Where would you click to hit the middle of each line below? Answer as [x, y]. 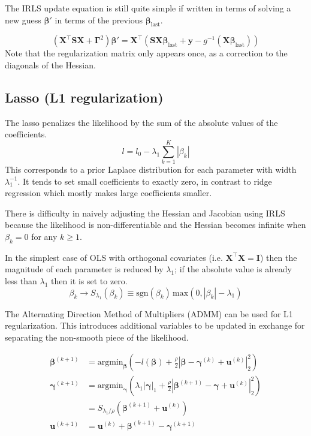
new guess [23, 19]
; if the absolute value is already [233, 269]
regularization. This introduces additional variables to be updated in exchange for [155, 325]
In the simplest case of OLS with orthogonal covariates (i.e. [114, 257]
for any [44, 237]
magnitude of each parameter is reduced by [84, 269]
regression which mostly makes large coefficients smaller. [108, 193]
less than [21, 281]
